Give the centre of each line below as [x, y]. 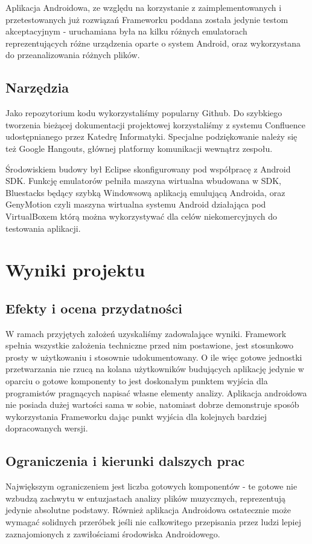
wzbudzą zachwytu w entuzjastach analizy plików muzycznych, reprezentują [146, 498]
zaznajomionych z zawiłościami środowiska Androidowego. [113, 533]
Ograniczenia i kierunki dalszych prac [125, 461]
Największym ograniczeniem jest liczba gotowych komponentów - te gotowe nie [151, 486]
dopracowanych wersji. [47, 428]
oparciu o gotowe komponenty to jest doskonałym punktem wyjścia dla [137, 381]
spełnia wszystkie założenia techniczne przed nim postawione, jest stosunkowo [149, 345]
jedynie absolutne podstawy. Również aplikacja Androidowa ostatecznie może [148, 510]
